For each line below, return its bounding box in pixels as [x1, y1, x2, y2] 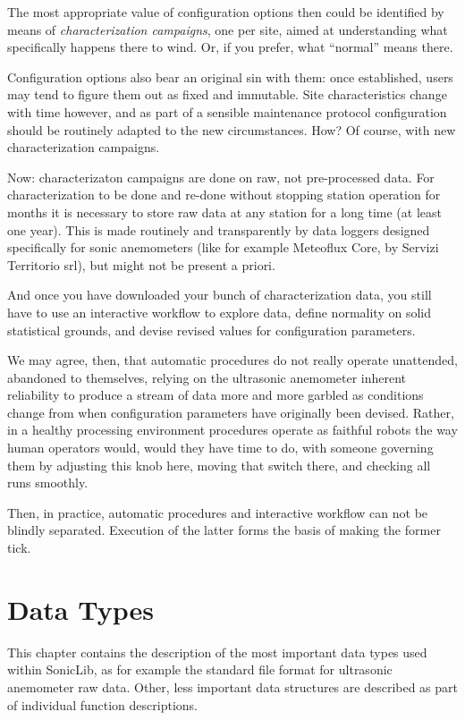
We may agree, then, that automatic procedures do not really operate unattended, [7, 351, 458, 369]
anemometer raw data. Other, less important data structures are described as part [7, 677, 459, 696]
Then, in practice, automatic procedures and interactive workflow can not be [7, 503, 428, 521]
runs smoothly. [7, 473, 89, 492]
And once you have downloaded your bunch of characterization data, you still [7, 285, 432, 304]
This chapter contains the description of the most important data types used [7, 642, 427, 661]
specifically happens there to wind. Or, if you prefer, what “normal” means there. [7, 38, 453, 56]
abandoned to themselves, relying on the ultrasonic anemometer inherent [7, 368, 407, 386]
